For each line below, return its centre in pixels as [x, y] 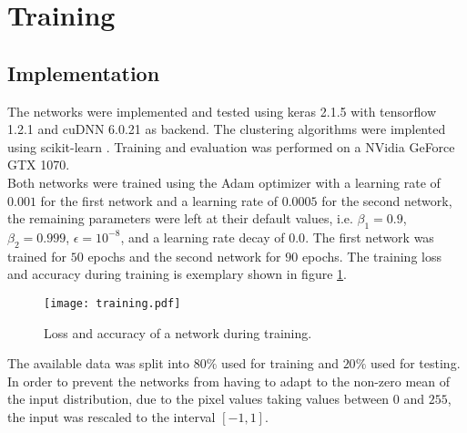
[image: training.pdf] [112, 303]
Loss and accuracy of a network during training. [178, 332]
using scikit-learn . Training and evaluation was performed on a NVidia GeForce [231, 146]
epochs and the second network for [184, 256]
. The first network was [370, 237]
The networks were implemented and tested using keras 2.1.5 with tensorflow [222, 111]
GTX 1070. [39, 165]
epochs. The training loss [371, 256]
